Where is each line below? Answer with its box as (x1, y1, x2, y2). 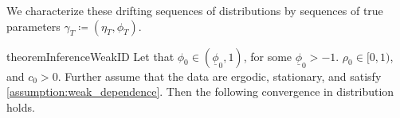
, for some (243, 48, 292, 64)
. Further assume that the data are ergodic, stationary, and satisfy (57, 67, 382, 84)
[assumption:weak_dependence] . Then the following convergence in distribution (6, 83, 394, 100)
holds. (6, 98, 35, 115)
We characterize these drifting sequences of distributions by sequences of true (6, 2, 383, 18)
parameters (6, 17, 61, 34)
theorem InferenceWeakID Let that (6, 48, 175, 64)
